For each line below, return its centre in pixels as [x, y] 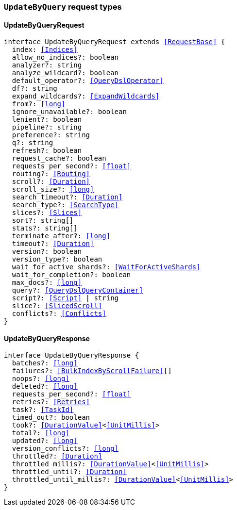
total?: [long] [41, 433]
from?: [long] [39, 104]
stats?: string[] [45, 228]
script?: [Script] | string [65, 298]
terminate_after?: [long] [61, 236]
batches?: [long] [45, 363]
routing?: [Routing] [51, 174]
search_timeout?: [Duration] [67, 197]
